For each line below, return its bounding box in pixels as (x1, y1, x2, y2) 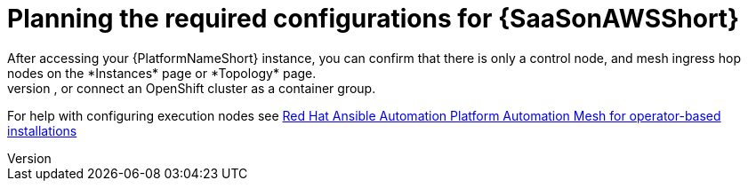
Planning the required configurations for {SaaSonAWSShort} (7, 4, 740, 34)
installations (7, 122, 77, 138)
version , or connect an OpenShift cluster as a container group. (7, 80, 376, 96)
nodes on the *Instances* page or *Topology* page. (7, 65, 317, 81)
